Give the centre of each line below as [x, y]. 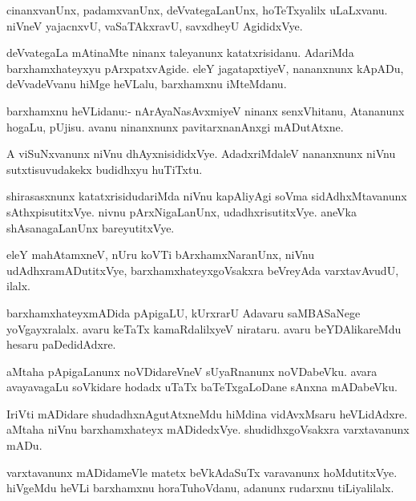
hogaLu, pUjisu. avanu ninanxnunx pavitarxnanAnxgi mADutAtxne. [175, 126]
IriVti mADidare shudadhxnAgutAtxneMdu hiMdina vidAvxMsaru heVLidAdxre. [207, 413]
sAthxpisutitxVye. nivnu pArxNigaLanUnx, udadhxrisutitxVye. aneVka [182, 211]
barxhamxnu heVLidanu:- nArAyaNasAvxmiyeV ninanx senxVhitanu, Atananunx [206, 110]
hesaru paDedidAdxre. [61, 344]
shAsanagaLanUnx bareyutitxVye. [91, 227]
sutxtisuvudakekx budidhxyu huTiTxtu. [105, 169]
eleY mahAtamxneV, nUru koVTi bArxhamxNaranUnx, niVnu [161, 255]
